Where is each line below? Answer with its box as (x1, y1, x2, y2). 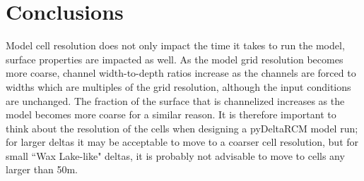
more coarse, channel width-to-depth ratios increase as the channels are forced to (6, 65, 356, 80)
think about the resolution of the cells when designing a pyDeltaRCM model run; (6, 120, 358, 135)
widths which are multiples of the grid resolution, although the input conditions (6, 79, 351, 94)
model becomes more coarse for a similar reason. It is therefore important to (6, 107, 336, 122)
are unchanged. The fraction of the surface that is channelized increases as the (6, 93, 345, 108)
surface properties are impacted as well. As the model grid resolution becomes (6, 51, 344, 66)
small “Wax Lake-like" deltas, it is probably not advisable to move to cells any (6, 148, 345, 163)
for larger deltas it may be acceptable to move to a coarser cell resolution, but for (6, 135, 359, 149)
